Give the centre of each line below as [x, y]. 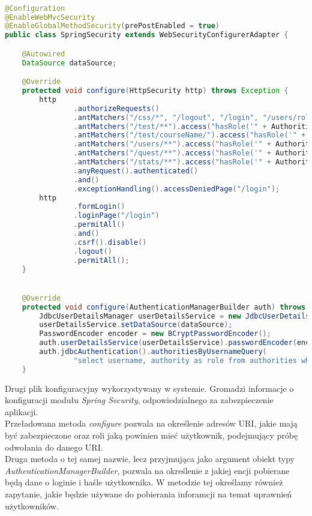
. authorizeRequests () [116, 108]
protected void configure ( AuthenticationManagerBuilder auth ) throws [164, 307]
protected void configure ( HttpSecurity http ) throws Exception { [155, 91]
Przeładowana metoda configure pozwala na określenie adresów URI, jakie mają [151, 423]
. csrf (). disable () [110, 242]
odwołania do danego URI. [54, 447]
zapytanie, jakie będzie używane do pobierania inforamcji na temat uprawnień [148, 494]
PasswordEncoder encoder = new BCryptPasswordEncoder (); [155, 334]
